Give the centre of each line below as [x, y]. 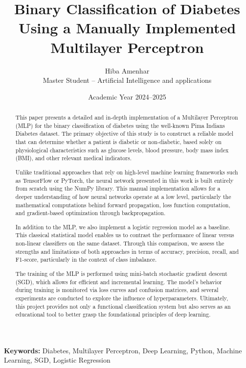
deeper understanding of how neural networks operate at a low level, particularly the [123, 196]
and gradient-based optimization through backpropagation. [90, 213]
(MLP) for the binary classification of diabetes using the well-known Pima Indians [120, 125]
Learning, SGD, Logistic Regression [57, 360]
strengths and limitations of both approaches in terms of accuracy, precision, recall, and [127, 251]
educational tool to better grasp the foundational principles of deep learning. [113, 314]
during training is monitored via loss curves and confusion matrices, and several [117, 290]
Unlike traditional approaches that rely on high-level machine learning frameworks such [127, 172]
